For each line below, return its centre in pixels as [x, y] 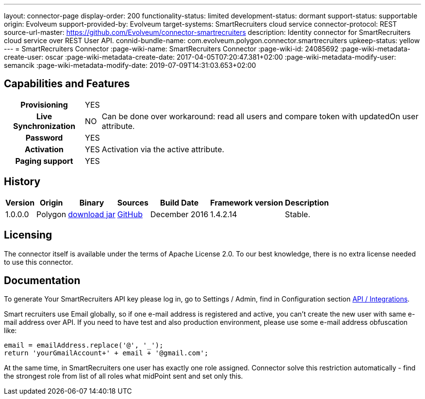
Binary [92, 202]
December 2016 [180, 214]
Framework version [247, 202]
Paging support [44, 161]
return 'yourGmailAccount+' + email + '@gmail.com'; [106, 353]
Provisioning [44, 104]
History [22, 182]
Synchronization [44, 126]
